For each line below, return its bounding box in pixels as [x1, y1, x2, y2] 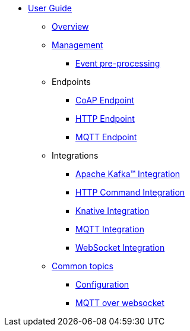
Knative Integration [75, 206, 150, 216]
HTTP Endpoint [75, 114, 135, 124]
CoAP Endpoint [75, 95, 135, 105]
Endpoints [52, 77, 91, 87]
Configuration [75, 279, 129, 289]
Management [52, 40, 103, 50]
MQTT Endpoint [75, 132, 137, 142]
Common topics [52, 261, 113, 271]
